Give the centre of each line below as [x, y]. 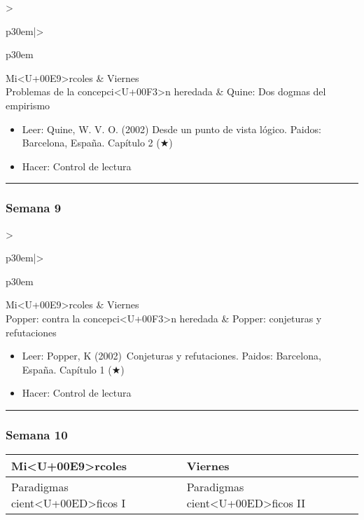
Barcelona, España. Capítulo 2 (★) [97, 143]
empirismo [28, 105]
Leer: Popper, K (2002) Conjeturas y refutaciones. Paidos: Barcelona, [171, 356]
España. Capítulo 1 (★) [73, 369]
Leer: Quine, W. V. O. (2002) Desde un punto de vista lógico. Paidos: [171, 129]
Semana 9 [34, 208]
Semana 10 [37, 434]
